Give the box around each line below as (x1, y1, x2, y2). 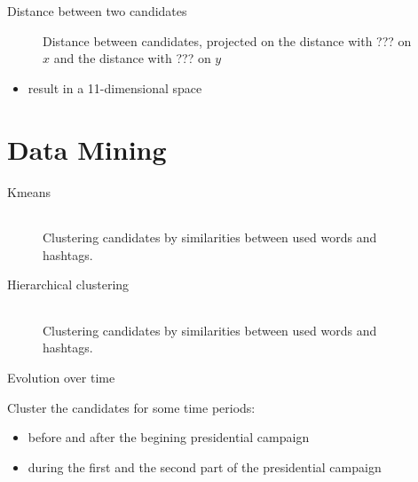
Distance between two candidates (7, 2, 187, 20)
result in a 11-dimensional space (28, 78, 202, 97)
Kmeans (7, 182, 51, 201)
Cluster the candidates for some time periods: (7, 398, 256, 416)
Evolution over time (7, 368, 115, 387)
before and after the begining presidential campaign (28, 428, 310, 446)
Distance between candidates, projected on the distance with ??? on (43, 31, 412, 50)
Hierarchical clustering (7, 275, 130, 294)
